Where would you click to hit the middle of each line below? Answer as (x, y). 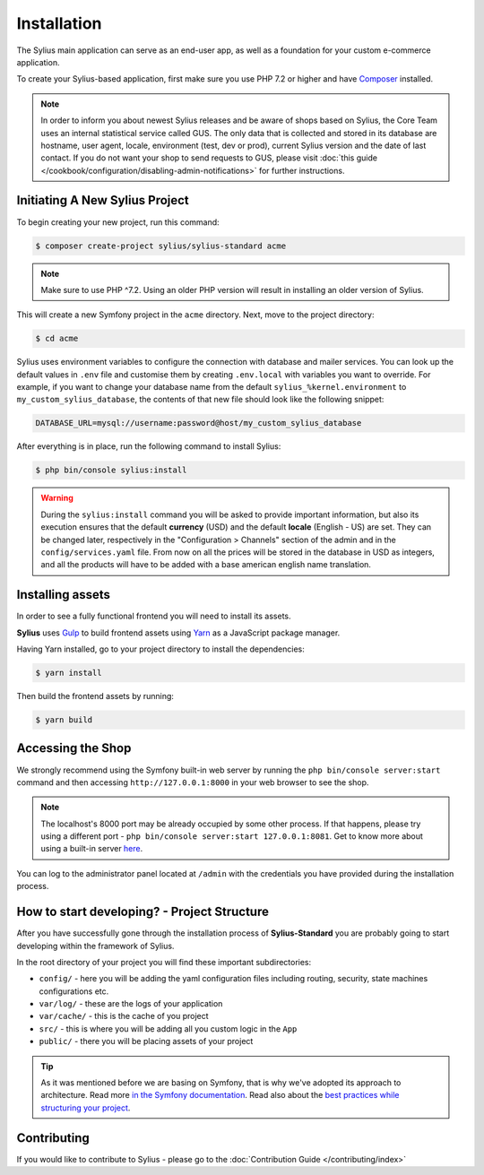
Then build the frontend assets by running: (95, 696)
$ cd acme (57, 339)
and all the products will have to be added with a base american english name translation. (206, 565)
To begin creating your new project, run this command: (118, 222)
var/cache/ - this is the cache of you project (124, 1016)
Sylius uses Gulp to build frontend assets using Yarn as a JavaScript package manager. (178, 633)
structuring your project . (86, 1108)
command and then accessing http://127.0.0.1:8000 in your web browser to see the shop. (193, 782)
